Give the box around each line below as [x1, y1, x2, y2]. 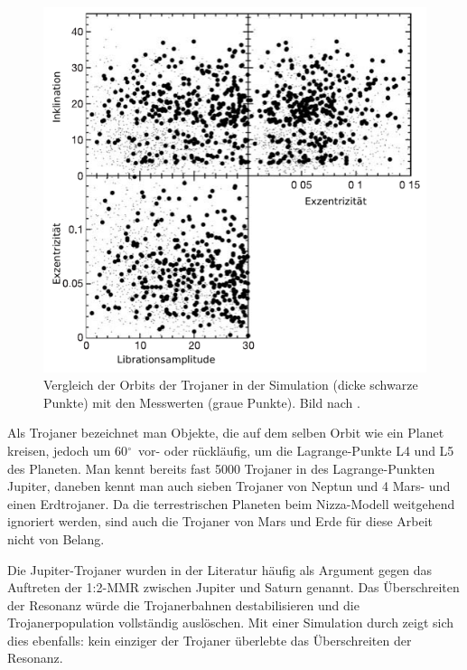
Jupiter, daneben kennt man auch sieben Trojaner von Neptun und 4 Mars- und [7, 477, 451, 495]
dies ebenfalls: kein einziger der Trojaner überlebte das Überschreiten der [7, 630, 412, 649]
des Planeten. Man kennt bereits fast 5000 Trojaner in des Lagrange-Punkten [7, 458, 435, 477]
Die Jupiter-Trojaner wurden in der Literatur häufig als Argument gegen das [7, 560, 433, 579]
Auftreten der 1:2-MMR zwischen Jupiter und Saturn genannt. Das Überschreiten [7, 578, 460, 597]
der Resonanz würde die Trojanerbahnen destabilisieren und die [7, 595, 360, 614]
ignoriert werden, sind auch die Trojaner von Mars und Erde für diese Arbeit [7, 512, 434, 531]
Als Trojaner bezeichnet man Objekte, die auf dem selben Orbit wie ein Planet [7, 423, 444, 442]
